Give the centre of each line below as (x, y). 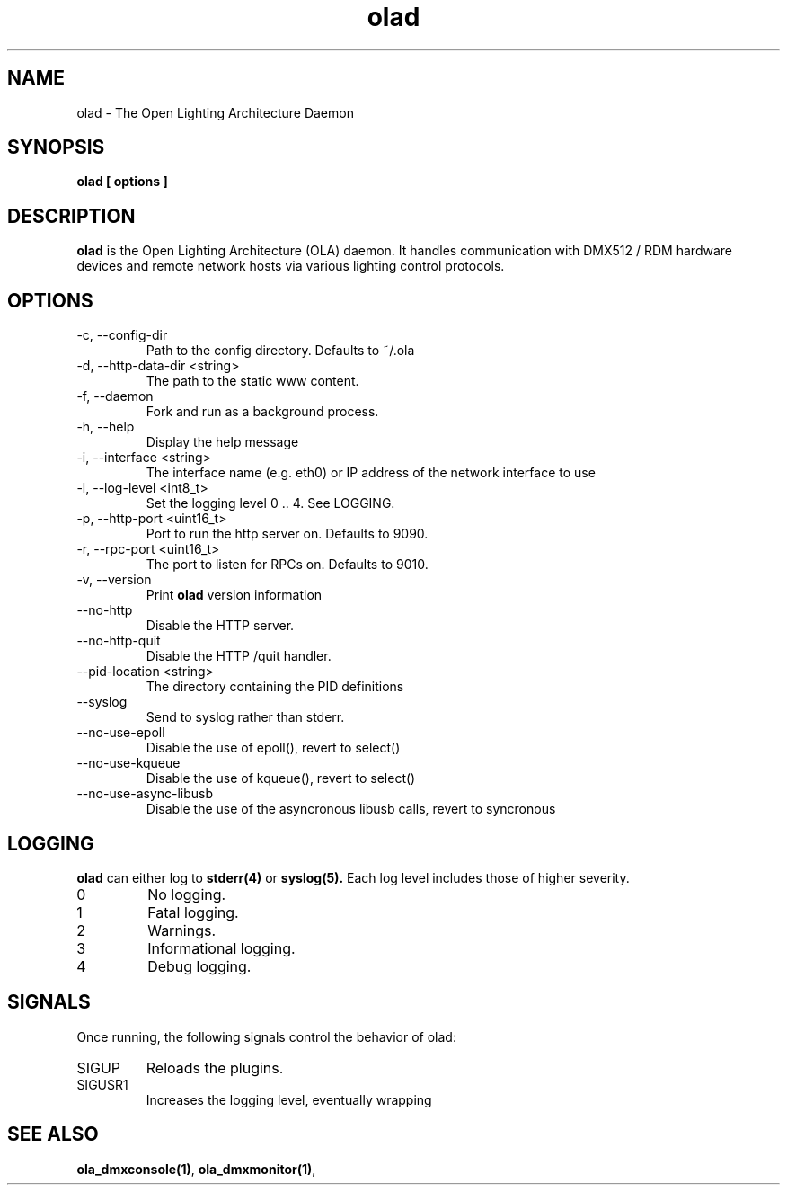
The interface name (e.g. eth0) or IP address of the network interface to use (371, 473)
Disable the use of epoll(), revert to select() (273, 748)
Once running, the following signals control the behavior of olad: (266, 1036)
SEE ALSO (53, 1134)
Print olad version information (234, 595)
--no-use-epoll (121, 733)
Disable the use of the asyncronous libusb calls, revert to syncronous (351, 809)
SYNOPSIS (56, 147)
